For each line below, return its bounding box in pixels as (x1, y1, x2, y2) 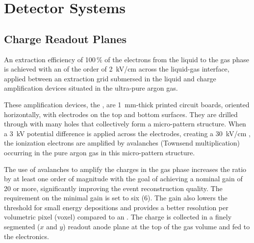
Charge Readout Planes (4, 31, 127, 46)
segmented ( (4, 221, 40, 232)
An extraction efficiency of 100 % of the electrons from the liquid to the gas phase (4, 54, 250, 64)
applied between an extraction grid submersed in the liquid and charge (4, 73, 216, 83)
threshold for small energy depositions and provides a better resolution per (4, 202, 229, 212)
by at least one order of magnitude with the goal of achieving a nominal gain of (4, 173, 243, 184)
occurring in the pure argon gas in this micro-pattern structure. (4, 147, 195, 157)
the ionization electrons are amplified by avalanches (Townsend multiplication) (4, 138, 240, 148)
